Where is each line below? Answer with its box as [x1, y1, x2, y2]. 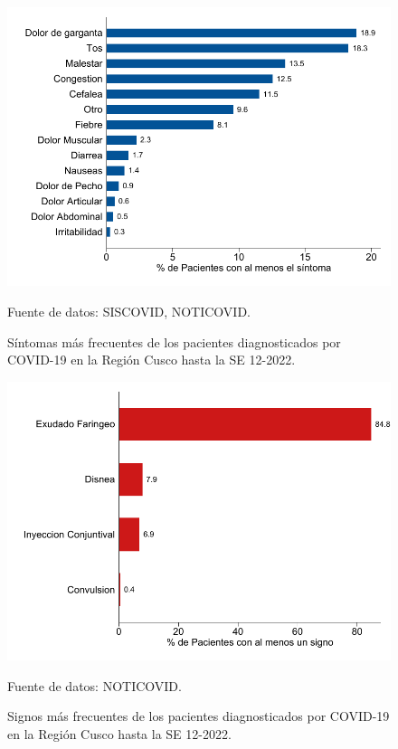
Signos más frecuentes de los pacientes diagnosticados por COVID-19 [7, 706, 390, 725]
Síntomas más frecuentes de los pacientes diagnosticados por [7, 332, 341, 351]
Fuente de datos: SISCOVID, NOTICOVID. [7, 301, 251, 320]
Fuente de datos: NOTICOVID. [7, 676, 182, 695]
